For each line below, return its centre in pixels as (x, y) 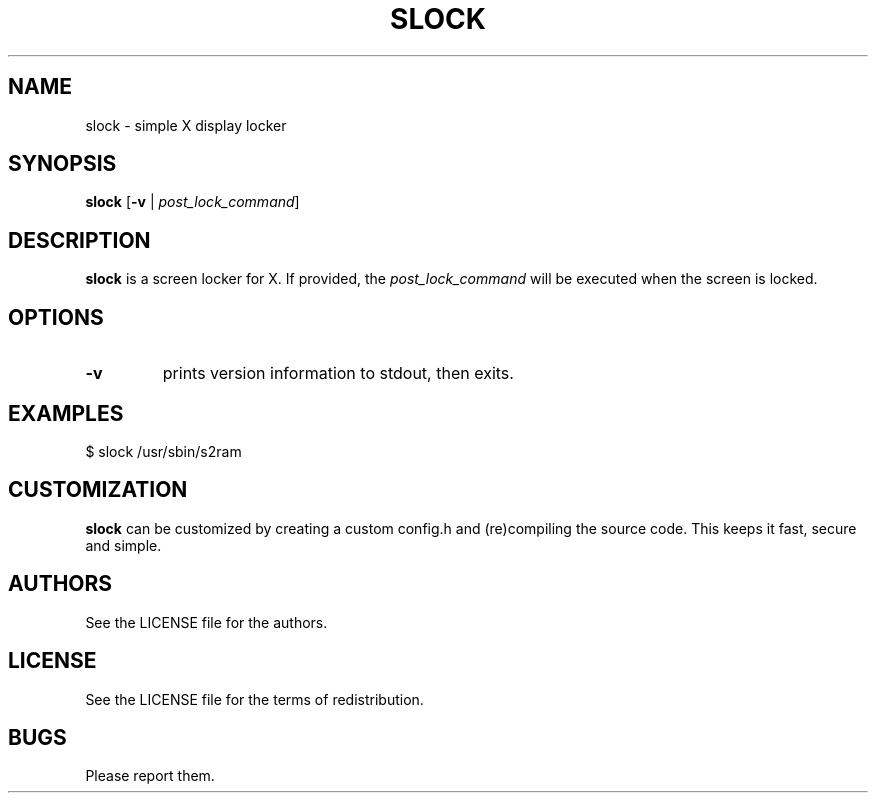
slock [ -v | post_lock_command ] (192, 202)
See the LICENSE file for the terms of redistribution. (254, 699)
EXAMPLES (66, 413)
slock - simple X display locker (186, 125)
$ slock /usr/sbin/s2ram (163, 451)
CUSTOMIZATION (98, 490)
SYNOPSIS (62, 164)
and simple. (123, 545)
